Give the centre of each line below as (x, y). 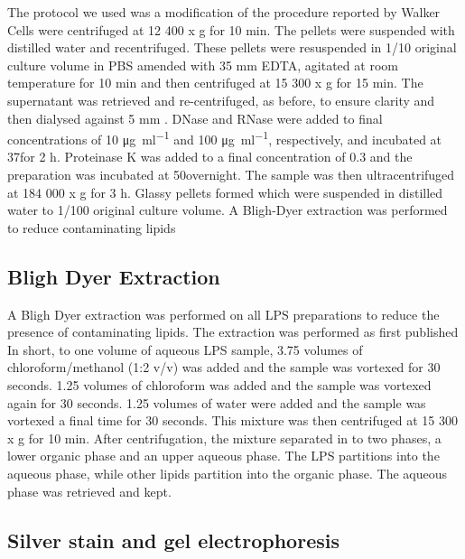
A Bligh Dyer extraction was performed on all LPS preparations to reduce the (223, 314)
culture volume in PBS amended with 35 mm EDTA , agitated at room (203, 65)
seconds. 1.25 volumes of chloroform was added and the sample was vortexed (219, 384)
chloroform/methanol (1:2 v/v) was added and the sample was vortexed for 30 (224, 367)
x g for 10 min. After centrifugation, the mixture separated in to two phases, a (224, 438)
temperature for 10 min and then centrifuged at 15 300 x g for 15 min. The (215, 83)
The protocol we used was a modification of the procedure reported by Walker (224, 12)
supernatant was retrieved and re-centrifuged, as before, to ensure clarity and (221, 100)
